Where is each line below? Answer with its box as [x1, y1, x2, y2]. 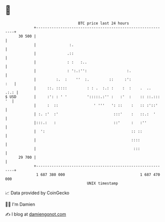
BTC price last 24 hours [78, 21, 129, 26]
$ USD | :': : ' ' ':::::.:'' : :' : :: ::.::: [5, 94, 161, 99]
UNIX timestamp [86, 180, 119, 186]
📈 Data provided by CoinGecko [5, 190, 70, 196]
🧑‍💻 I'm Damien [5, 201, 36, 207]
